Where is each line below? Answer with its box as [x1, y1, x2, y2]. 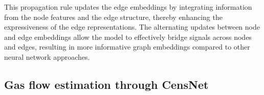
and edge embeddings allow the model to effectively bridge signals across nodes [4, 31, 252, 42]
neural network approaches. [4, 51, 90, 62]
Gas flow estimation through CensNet [4, 76, 209, 92]
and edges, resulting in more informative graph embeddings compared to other [4, 41, 250, 52]
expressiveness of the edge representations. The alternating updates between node [4, 21, 260, 32]
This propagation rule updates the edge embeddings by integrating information [4, 2, 252, 12]
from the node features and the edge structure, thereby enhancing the [4, 11, 223, 22]
